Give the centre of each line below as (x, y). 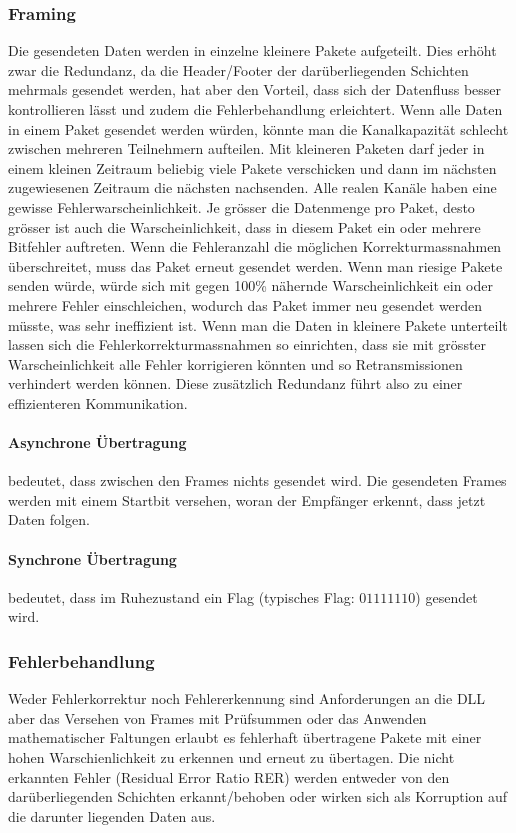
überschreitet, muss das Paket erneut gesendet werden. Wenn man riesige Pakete (255, 265)
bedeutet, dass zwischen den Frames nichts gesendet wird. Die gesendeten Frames (257, 480)
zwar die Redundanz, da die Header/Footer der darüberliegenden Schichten (238, 69)
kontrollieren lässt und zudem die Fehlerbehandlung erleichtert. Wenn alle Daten (255, 109)
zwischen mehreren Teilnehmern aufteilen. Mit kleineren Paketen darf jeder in (246, 148)
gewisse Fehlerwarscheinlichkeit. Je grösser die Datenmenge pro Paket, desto (241, 206)
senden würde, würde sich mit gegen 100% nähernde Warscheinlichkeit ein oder (250, 285)
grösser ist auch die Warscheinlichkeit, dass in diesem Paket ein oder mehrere (244, 226)
